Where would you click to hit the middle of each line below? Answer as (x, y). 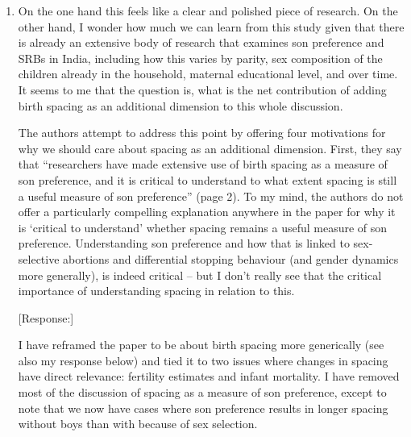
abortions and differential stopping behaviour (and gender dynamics (231, 258)
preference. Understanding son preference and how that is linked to (184, 243)
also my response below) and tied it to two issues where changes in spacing (203, 360)
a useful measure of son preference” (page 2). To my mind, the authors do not (211, 196)
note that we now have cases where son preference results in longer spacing (203, 408)
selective (39, 258)
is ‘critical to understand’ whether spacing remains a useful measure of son (203, 227)
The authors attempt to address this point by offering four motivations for (202, 133)
